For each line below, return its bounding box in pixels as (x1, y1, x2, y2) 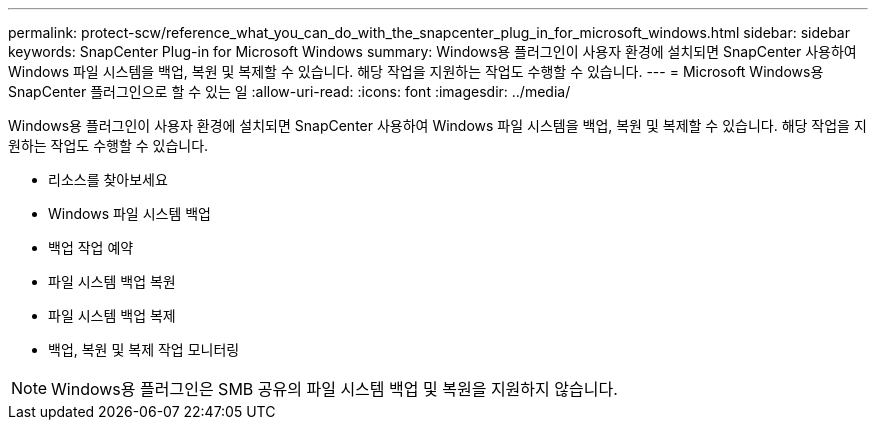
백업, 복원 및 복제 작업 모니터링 (48, 341, 240, 358)
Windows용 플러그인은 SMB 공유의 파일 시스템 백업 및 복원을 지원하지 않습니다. (51, 379, 618, 399)
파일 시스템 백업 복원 (48, 273, 176, 290)
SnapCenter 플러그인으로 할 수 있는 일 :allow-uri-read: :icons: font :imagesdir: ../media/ (8, 83, 571, 100)
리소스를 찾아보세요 (48, 171, 168, 188)
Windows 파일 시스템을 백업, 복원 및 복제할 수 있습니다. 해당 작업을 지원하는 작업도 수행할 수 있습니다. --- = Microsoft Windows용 (8, 63, 824, 80)
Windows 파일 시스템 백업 (48, 205, 211, 222)
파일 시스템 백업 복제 (48, 307, 176, 324)
